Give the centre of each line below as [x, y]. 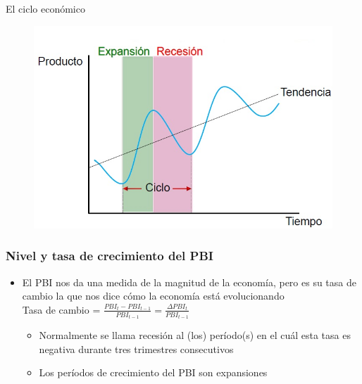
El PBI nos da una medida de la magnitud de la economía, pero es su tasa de [189, 282]
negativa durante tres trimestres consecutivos [136, 348]
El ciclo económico [45, 8]
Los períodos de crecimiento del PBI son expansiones [153, 372]
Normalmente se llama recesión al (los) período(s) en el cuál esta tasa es [195, 335]
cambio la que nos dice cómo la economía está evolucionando [153, 296]
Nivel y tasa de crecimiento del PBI [110, 256]
